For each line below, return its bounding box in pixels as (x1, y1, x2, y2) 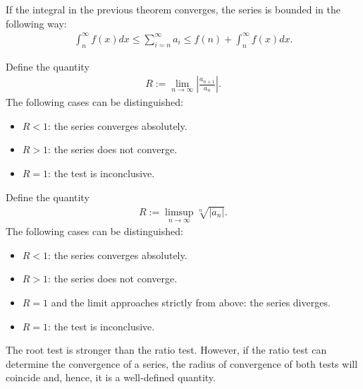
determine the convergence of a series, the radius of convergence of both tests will (6, 356, 358, 371)
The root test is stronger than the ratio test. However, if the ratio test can (6, 342, 327, 357)
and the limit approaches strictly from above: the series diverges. (51, 294, 331, 309)
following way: (6, 16, 67, 30)
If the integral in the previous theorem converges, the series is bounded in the (6, 2, 341, 16)
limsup (165, 207, 194, 217)
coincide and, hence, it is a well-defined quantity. (6, 370, 216, 385)
